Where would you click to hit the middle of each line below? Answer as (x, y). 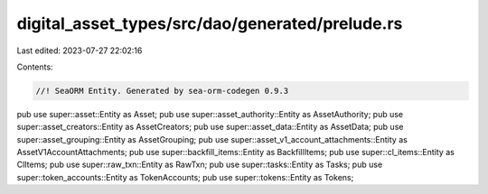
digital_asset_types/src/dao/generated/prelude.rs (210, 23)
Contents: (35, 67)
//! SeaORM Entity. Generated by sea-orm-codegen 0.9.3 (162, 91)
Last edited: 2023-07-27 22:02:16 (80, 51)
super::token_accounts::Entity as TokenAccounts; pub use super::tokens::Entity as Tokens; (185, 177)
